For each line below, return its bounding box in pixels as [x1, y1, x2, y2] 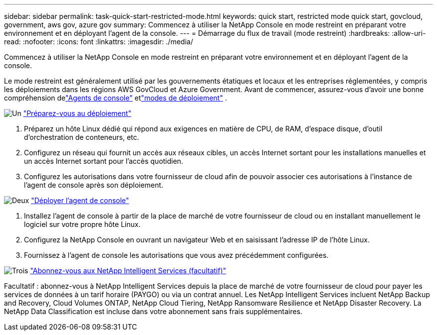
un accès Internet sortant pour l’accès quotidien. [24, 157, 184, 165]
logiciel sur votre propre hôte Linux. [24, 220, 141, 228]
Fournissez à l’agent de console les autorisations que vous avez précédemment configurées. [24, 251, 329, 259]
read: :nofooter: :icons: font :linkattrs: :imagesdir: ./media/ [4, 37, 193, 46]
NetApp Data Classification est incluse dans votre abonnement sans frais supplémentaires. [4, 307, 303, 316]
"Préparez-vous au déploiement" [23, 109, 132, 117]
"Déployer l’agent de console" [31, 196, 129, 205]
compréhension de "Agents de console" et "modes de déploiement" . [4, 94, 227, 102]
